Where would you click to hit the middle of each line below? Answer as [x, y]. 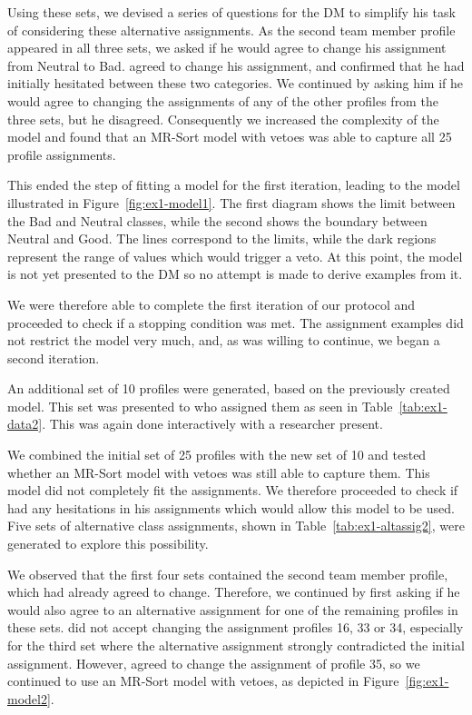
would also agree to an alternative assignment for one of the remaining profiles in [233, 609]
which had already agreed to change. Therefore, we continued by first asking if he [234, 592]
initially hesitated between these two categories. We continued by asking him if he [235, 83]
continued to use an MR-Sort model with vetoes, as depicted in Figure [203, 681]
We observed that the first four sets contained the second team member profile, [228, 574]
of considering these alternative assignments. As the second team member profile [231, 30]
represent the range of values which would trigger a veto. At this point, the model [235, 256]
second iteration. [54, 357]
